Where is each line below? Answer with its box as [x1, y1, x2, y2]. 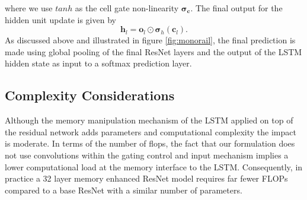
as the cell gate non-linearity [75, 2, 179, 14]
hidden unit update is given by [5, 13, 116, 26]
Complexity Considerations [5, 86, 175, 104]
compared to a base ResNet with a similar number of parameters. [5, 183, 242, 196]
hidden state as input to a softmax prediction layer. [5, 57, 192, 69]
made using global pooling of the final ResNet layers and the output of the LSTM [5, 45, 302, 58]
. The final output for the [190, 2, 283, 14]
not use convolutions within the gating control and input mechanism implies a [5, 148, 289, 161]
